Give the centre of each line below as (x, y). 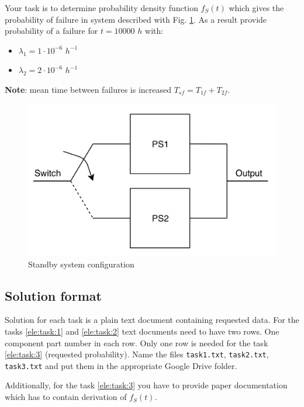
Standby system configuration (81, 264)
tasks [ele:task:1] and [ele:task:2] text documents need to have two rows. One (142, 331)
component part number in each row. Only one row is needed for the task (137, 342)
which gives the (256, 8)
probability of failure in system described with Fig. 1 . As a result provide (136, 19)
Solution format (53, 295)
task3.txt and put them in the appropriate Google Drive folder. (121, 365)
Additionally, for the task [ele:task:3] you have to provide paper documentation (146, 385)
